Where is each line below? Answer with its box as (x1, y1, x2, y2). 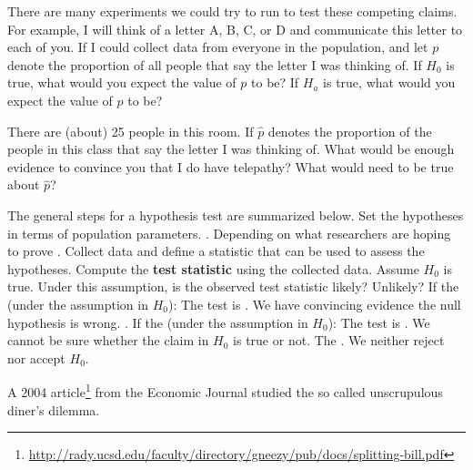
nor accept (7, 348, 65, 367)
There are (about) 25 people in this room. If (7, 121, 254, 140)
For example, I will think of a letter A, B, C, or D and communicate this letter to (7, 19, 463, 38)
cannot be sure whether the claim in (7, 331, 209, 350)
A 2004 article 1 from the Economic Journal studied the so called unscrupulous (7, 380, 443, 401)
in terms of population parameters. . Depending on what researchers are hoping (7, 223, 451, 242)
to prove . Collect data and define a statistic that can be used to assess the (7, 241, 425, 261)
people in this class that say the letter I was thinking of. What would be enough (7, 139, 455, 158)
